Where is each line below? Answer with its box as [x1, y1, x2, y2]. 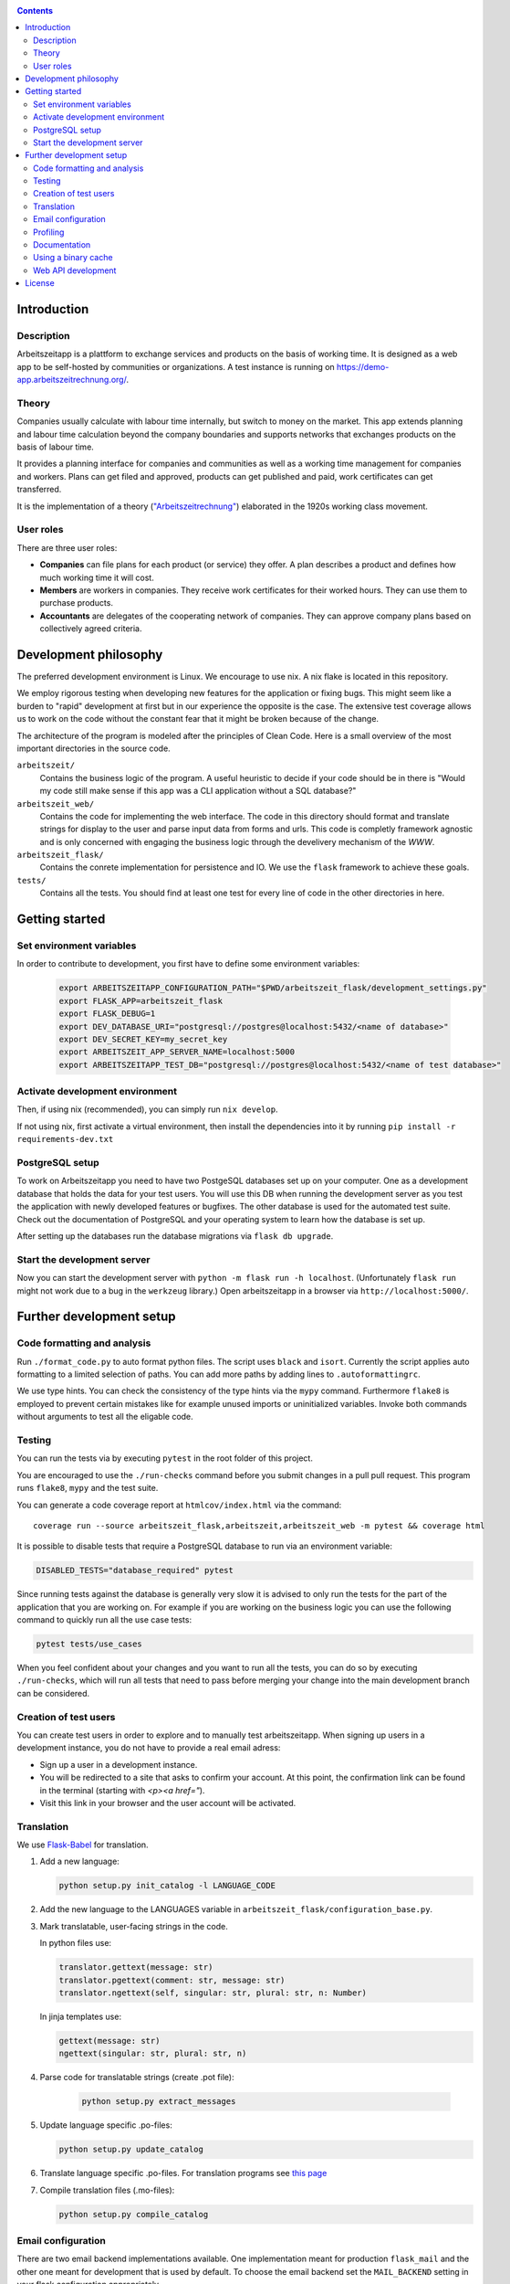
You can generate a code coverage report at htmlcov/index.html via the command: [16, 1499, 342, 1510]
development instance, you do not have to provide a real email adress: [16, 1742, 281, 1753]
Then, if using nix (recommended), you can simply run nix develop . [16, 1104, 278, 1115]
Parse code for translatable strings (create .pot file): [39, 2072, 234, 2083]
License [25, 278, 55, 289]
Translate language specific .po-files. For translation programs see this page [39, 2168, 328, 2179]
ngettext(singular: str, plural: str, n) [58, 2048, 247, 2059]
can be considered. [16, 1687, 90, 1698]
